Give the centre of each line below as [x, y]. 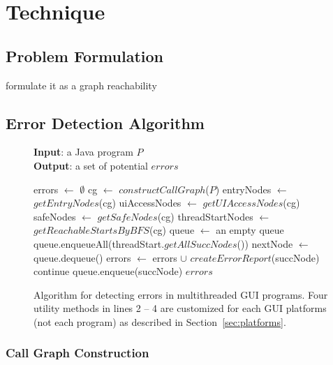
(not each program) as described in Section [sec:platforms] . [160, 321]
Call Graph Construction [77, 353]
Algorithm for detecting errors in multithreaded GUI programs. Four [181, 294]
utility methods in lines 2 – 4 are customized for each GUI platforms [180, 308]
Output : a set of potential [91, 165]
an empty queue [250, 230]
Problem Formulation [84, 55]
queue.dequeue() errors [82, 257]
